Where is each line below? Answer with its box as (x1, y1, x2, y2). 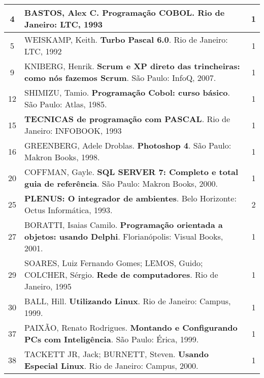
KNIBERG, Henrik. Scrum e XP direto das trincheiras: (24, 60, 240, 72)
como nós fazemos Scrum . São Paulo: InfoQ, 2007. (24, 72, 216, 83)
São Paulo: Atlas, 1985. (24, 98, 107, 110)
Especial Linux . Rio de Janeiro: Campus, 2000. (24, 360, 199, 371)
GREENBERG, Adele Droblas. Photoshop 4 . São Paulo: (24, 139, 232, 151)
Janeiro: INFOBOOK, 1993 (24, 125, 122, 136)
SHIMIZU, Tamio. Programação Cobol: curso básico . (24, 86, 230, 98)
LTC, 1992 (24, 45, 62, 57)
